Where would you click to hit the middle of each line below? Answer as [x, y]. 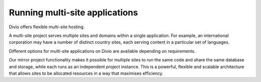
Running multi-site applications [73, 12]
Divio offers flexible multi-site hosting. [47, 27]
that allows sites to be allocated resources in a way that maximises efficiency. [86, 73]
